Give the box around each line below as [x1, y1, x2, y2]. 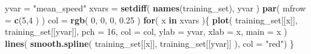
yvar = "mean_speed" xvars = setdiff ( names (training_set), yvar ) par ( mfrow [5, 2, 306, 14]
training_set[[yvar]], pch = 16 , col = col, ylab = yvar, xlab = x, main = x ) [5, 25, 287, 38]
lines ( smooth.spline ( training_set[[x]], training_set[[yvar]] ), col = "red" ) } [5, 37, 294, 49]
